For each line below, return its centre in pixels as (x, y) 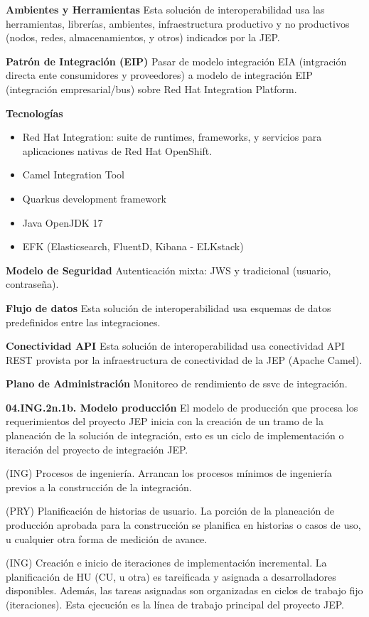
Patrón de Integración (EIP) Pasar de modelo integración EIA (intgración (176, 61)
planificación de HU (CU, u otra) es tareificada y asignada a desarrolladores (171, 576)
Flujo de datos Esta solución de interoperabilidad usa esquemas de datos (169, 307)
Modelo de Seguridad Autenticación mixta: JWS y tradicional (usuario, (169, 270)
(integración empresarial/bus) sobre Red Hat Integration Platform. (151, 88)
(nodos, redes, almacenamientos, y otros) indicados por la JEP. (143, 37)
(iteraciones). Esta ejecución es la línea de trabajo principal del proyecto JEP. (175, 604)
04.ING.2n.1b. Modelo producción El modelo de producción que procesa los (182, 407)
